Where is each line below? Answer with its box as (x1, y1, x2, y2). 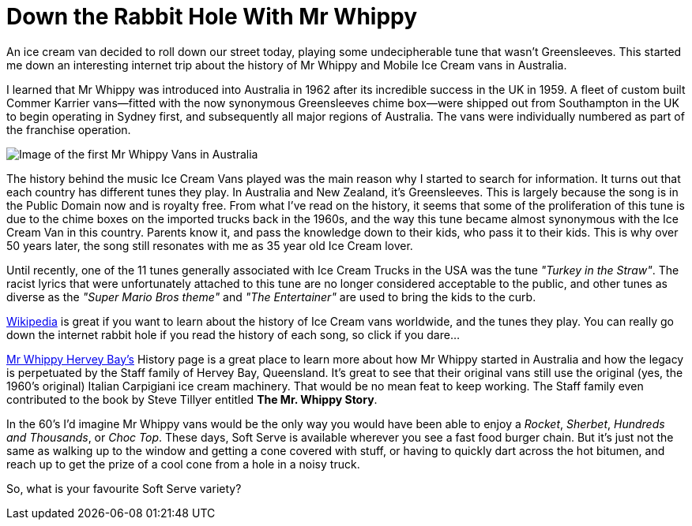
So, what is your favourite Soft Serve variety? (6, 481, 242, 495)
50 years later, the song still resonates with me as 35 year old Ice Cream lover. (6, 238, 413, 252)
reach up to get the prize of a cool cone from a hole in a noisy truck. (6, 457, 360, 471)
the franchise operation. (6, 122, 131, 136)
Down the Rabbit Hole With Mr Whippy (6, 3, 418, 30)
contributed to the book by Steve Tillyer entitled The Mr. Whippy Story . (6, 392, 378, 406)
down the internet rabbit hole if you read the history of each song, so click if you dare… (6, 327, 461, 341)
